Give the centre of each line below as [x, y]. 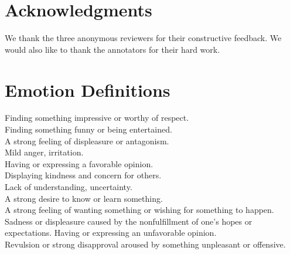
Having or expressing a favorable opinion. [79, 163]
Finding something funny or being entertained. [88, 129]
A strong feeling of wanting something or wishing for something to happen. [139, 210]
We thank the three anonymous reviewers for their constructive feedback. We [143, 38]
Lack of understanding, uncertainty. [69, 187]
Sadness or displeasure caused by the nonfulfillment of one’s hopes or [129, 221]
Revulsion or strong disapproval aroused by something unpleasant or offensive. [145, 244]
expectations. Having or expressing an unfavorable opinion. [111, 233]
